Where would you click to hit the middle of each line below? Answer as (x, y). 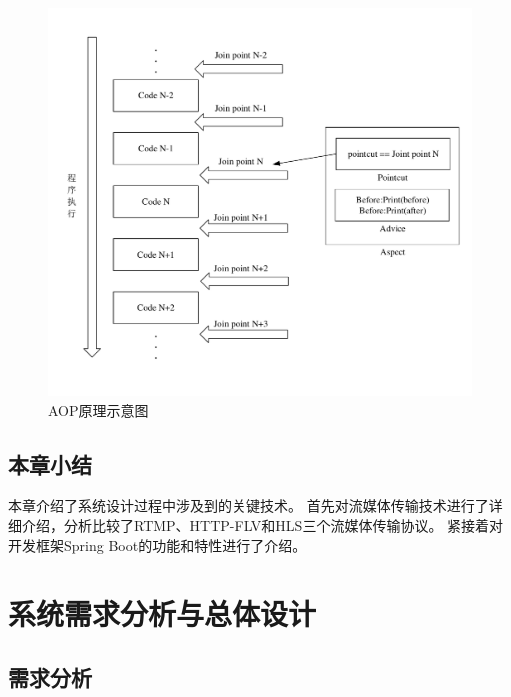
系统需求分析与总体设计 (162, 613)
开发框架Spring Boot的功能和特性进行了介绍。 (157, 544)
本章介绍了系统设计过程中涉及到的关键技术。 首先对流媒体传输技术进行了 (248, 505)
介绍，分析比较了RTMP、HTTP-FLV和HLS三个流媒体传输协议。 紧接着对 (262, 524)
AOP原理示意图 (98, 409)
